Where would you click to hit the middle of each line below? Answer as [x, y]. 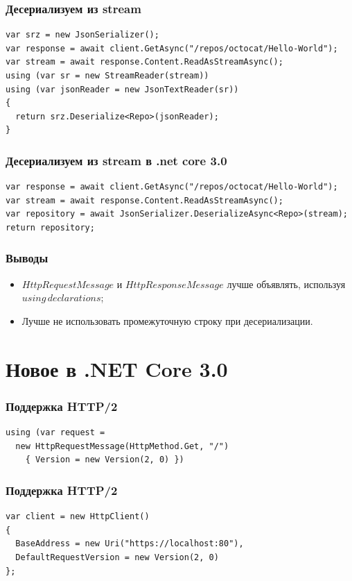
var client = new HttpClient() [78, 517]
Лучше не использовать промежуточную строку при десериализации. [167, 320]
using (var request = [55, 433]
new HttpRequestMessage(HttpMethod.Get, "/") [122, 446]
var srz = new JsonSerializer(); [82, 35]
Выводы [27, 258]
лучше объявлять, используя [286, 284]
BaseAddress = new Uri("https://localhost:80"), [130, 544]
